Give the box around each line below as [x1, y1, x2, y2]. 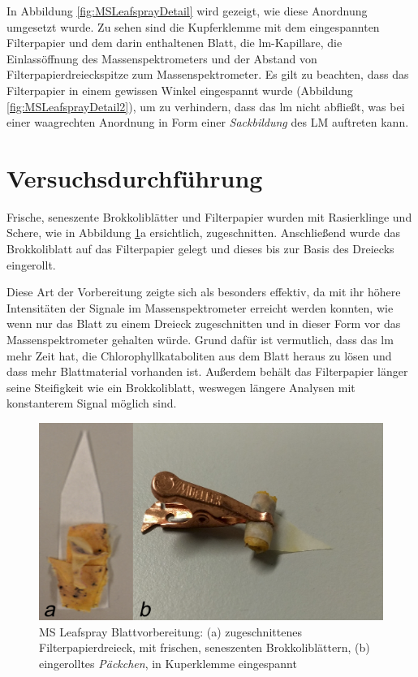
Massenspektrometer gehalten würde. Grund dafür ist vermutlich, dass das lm [6, 331, 394, 348]
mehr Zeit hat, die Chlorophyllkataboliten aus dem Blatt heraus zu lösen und [6, 347, 392, 364]
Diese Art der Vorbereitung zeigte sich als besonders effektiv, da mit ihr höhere [6, 283, 401, 300]
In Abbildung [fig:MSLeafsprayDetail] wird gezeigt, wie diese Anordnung [6, 2, 368, 19]
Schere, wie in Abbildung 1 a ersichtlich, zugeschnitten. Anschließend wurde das [6, 224, 400, 241]
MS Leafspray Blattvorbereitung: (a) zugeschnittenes [39, 623, 302, 640]
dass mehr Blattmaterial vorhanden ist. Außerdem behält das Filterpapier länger [6, 363, 408, 380]
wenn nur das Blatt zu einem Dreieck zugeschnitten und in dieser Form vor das [6, 315, 401, 332]
